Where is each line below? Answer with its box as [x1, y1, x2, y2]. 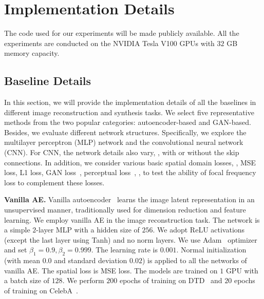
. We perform [62, 275, 104, 286]
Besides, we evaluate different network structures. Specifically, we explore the [4, 126, 247, 137]
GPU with [225, 265, 258, 275]
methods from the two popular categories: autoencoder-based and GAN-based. [4, 117, 251, 127]
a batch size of [4, 275, 49, 286]
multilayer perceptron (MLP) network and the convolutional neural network [4, 137, 243, 147]
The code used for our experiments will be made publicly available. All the [4, 28, 239, 38]
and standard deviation [54, 255, 127, 266]
